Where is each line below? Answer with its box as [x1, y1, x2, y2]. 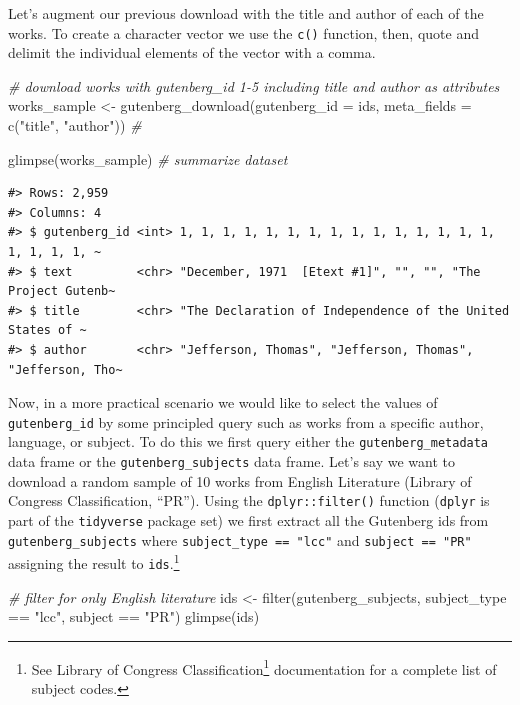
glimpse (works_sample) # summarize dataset [8, 148, 288, 169]
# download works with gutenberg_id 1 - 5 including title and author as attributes [8, 75, 500, 96]
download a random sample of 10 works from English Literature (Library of [8, 470, 472, 491]
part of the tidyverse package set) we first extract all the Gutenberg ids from [8, 509, 489, 530]
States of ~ [8, 323, 87, 338]
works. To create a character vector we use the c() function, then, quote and [8, 22, 479, 43]
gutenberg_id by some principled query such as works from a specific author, [8, 411, 484, 432]
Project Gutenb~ [8, 284, 116, 299]
